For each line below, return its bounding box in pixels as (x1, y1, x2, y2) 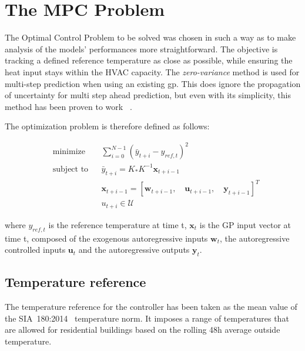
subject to (52, 165, 89, 173)
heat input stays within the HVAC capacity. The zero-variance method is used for (5, 65, 300, 78)
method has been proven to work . (5, 100, 132, 112)
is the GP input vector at (199, 218, 291, 230)
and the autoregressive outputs (78, 243, 190, 256)
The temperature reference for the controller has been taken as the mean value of (5, 300, 297, 313)
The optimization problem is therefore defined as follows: (5, 120, 210, 132)
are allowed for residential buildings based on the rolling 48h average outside (5, 323, 280, 336)
